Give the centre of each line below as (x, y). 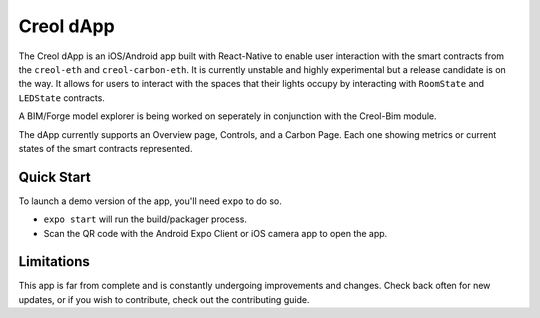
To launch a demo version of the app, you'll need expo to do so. (150, 201)
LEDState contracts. (61, 97)
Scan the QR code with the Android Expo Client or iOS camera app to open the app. (215, 233)
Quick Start (54, 176)
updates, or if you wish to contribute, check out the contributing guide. (164, 299)
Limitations (54, 261)
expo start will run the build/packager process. (145, 219)
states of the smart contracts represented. (105, 148)
